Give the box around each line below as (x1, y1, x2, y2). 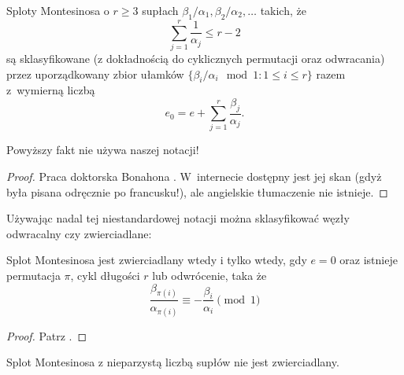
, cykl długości (70, 267, 140, 284)
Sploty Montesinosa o (6, 2, 109, 18)
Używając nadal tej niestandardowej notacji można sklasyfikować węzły (6, 210, 350, 226)
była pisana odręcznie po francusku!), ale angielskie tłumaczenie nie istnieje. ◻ (6, 183, 388, 200)
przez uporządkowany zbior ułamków (6, 65, 184, 82)
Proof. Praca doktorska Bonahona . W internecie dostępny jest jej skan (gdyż (6, 168, 382, 185)
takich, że (260, 2, 306, 18)
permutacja (6, 267, 61, 284)
